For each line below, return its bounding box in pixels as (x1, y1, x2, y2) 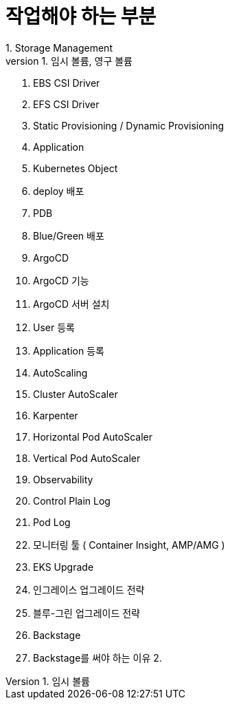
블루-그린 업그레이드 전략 (33, 607, 140, 619)
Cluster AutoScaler (33, 388, 118, 400)
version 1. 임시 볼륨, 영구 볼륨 (5, 54, 133, 67)
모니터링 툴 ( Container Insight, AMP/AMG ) (33, 538, 225, 551)
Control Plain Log (33, 494, 111, 507)
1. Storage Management (5, 41, 113, 54)
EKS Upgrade (33, 560, 94, 573)
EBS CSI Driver (33, 76, 100, 89)
